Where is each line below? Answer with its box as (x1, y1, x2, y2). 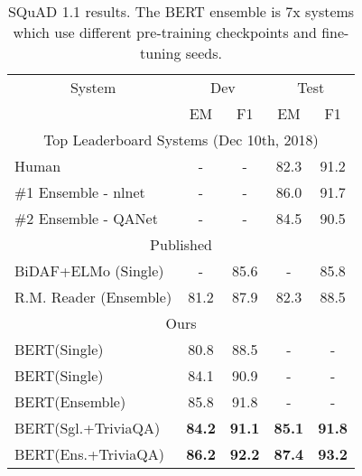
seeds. (185, 42, 222, 63)
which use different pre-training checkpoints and (13, 22, 317, 42)
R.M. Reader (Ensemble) (14, 286, 172, 307)
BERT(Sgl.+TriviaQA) (14, 417, 161, 438)
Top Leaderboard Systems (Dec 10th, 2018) (43, 129, 319, 150)
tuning (140, 42, 181, 63)
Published (150, 234, 212, 255)
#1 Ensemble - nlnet (14, 182, 145, 202)
